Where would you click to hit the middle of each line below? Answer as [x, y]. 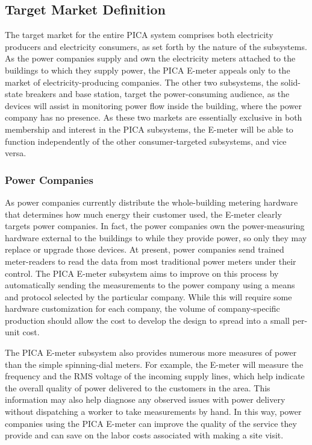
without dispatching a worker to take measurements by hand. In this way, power [153, 412]
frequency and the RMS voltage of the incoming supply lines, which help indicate [155, 376]
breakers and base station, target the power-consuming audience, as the [158, 94]
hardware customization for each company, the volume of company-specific [142, 308]
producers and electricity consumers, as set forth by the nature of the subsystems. [156, 46]
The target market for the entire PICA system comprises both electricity [139, 35]
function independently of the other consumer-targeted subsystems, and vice [146, 141]
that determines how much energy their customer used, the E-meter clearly [143, 214]
